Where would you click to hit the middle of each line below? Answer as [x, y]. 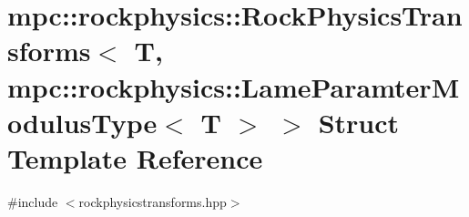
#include [33, 201]
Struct [359, 122]
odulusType [82, 122]
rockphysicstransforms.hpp [153, 201]
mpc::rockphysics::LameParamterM [234, 86]
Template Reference [135, 157]
